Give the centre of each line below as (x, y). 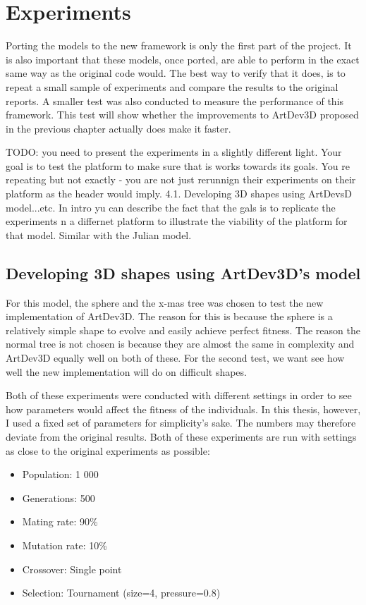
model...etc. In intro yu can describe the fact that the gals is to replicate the (171, 207)
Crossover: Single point (72, 569)
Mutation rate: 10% (65, 545)
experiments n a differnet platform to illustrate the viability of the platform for (177, 221)
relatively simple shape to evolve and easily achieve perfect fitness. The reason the (183, 330)
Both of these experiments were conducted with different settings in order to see (179, 395)
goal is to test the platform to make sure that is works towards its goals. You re (178, 165)
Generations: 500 (59, 497)
